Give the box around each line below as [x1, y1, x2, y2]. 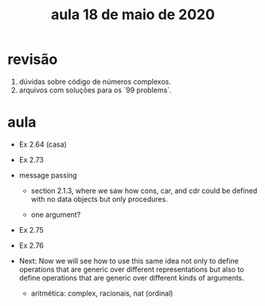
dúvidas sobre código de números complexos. [18, 76, 172, 86]
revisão [7, 50, 58, 69]
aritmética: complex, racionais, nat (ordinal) [30, 288, 173, 298]
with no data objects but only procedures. [30, 194, 168, 204]
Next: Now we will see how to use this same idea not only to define [18, 256, 240, 265]
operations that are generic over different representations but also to [18, 265, 244, 274]
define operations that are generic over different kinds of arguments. [18, 273, 244, 282]
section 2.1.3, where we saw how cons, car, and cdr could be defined [30, 186, 258, 195]
